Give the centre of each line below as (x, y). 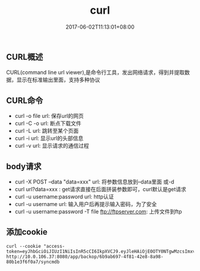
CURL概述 (25, 57)
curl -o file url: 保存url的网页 (49, 116)
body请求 (24, 166)
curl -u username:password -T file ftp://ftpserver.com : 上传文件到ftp (98, 211)
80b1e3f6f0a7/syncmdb (33, 262)
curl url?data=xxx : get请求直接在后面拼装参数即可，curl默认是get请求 (100, 189)
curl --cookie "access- (36, 246)
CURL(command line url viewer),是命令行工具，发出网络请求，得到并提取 (96, 73)
